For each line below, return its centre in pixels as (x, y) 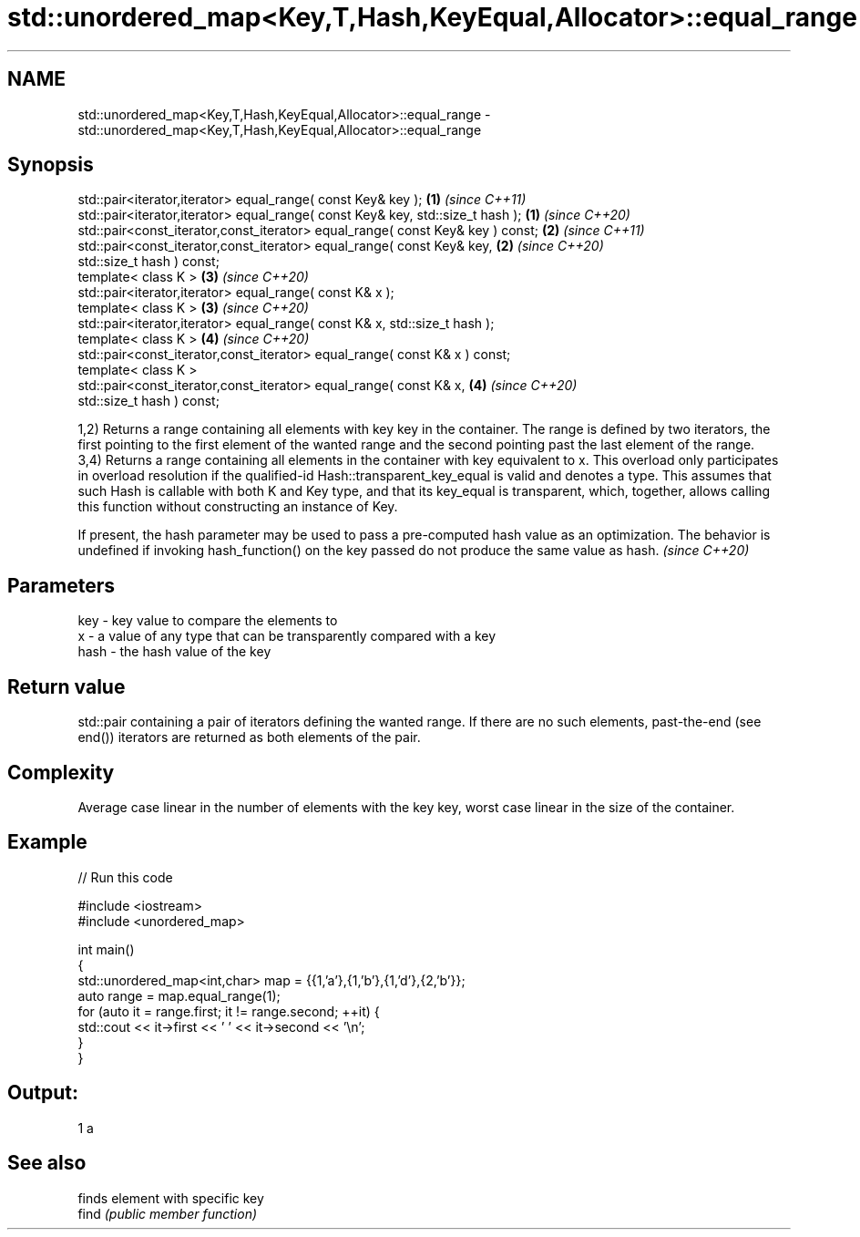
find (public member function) (168, 1213)
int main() (106, 949)
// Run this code (125, 877)
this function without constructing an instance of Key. (238, 507)
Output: (43, 1093)
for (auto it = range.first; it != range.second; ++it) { (229, 1011)
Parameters (61, 585)
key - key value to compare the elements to (208, 621)
